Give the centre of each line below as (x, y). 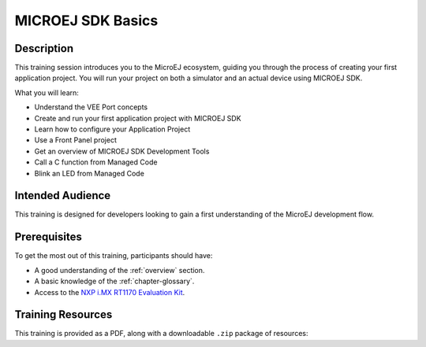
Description (44, 48)
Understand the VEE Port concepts (91, 107)
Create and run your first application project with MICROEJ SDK (138, 118)
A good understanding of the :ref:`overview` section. (120, 270)
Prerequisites (48, 237)
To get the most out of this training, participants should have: (114, 256)
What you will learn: (47, 92)
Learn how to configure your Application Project (112, 129)
